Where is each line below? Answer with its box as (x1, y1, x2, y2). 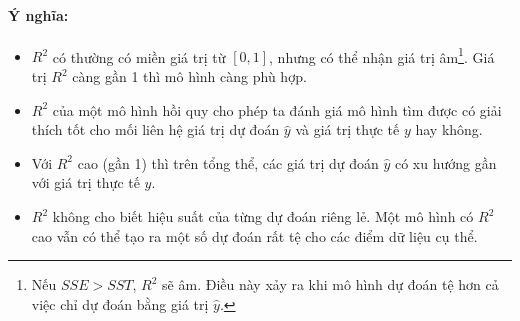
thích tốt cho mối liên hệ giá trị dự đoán (31, 119, 280, 140)
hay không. (415, 119, 483, 140)
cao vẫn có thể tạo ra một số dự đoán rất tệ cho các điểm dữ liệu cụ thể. (31, 225, 478, 246)
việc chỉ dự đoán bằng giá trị (31, 293, 209, 314)
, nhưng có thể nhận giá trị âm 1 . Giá (269, 43, 495, 67)
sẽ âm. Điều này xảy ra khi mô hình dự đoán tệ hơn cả (162, 274, 499, 295)
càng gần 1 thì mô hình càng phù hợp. (72, 66, 307, 87)
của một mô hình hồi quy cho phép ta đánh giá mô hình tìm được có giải (52, 99, 502, 120)
